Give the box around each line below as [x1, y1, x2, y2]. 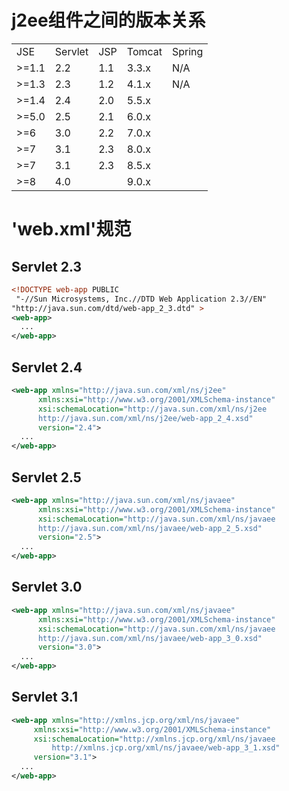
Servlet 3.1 [11, 689, 78, 706]
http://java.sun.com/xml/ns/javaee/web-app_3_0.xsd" [37, 633, 263, 643]
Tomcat [126, 44, 163, 58]
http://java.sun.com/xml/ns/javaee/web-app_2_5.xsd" [37, 523, 263, 533]
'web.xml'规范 [11, 218, 132, 241]
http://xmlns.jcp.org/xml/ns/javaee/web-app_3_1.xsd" [51, 743, 281, 753]
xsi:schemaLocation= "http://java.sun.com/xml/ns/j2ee [37, 404, 268, 414]
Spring [172, 44, 204, 58]
